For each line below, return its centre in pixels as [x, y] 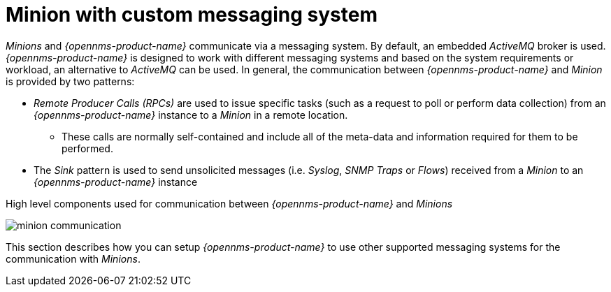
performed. [87, 148]
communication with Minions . [73, 258]
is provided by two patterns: [70, 81]
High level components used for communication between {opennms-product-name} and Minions [229, 203]
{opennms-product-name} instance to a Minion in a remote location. [191, 115]
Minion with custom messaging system [192, 15]
